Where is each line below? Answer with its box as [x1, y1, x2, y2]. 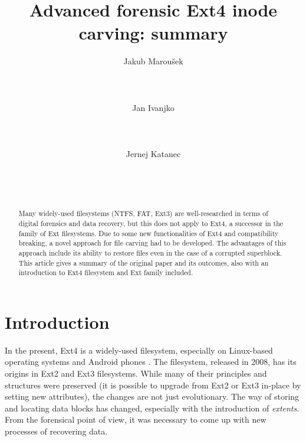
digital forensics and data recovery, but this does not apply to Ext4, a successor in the [18, 218, 284, 228]
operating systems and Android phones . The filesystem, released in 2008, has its [5, 355, 297, 368]
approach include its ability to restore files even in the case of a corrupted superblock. [18, 247, 282, 257]
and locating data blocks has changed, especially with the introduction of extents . [5, 401, 300, 414]
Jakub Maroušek [123, 55, 183, 67]
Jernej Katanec [126, 148, 181, 160]
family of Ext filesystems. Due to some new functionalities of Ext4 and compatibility [18, 228, 279, 238]
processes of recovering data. [5, 424, 108, 437]
